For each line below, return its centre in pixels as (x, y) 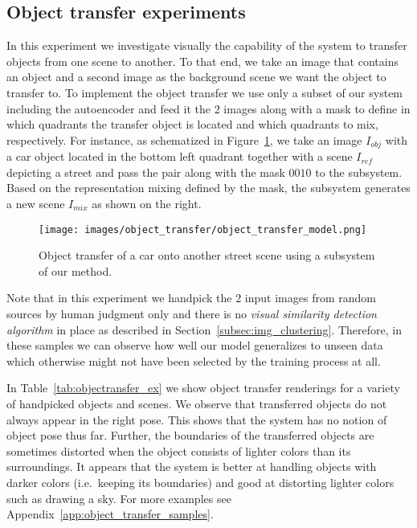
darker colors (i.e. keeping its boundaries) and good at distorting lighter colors (200, 482)
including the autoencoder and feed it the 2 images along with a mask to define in (208, 108)
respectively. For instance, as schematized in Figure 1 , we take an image (184, 139)
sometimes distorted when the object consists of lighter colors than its (179, 450)
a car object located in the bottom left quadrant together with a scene (180, 156)
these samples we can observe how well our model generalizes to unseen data (195, 345)
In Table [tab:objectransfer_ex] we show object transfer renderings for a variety (203, 388)
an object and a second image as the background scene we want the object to (196, 77)
